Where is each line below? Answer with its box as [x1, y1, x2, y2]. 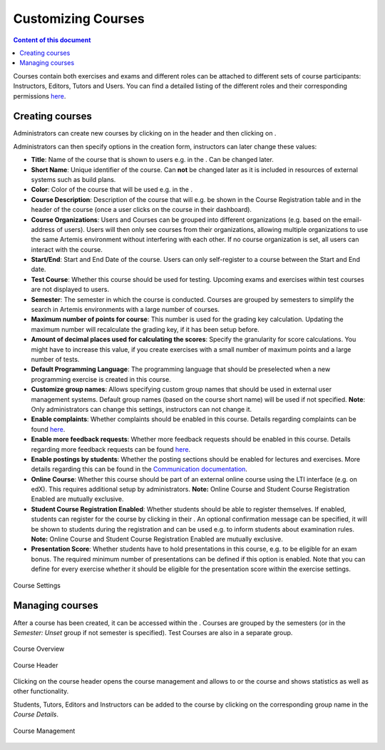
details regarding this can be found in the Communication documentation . [31, 465, 247, 474]
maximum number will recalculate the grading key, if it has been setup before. [31, 325, 260, 333]
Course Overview [13, 644, 65, 653]
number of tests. [31, 355, 80, 363]
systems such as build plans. [31, 175, 116, 183]
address [31, 225, 55, 233]
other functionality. [13, 687, 69, 696]
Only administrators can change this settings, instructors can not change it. [31, 405, 252, 413]
